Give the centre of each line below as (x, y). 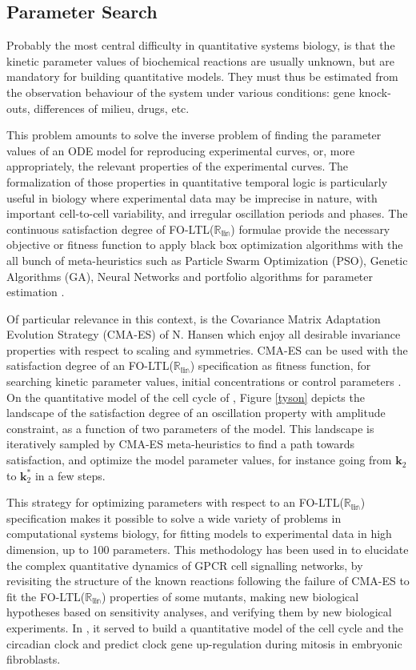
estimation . (36, 292)
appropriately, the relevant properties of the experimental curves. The (178, 166)
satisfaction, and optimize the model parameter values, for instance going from (199, 460)
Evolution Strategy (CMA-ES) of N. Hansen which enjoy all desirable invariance (204, 334)
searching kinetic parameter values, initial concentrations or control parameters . (204, 381)
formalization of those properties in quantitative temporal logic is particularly (197, 181)
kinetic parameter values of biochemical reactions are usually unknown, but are (200, 60)
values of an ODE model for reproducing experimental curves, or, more (181, 150)
